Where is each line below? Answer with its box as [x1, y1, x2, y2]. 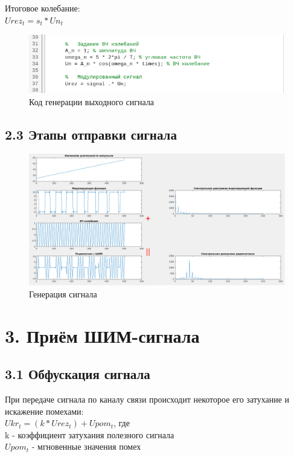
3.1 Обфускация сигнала [5, 365, 150, 383]
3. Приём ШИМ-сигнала [5, 323, 200, 348]
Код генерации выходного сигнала [29, 95, 155, 108]
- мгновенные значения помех [31, 440, 141, 453]
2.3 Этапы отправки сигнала [5, 125, 177, 143]
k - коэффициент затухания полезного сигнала [5, 428, 174, 441]
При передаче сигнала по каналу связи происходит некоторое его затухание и [5, 392, 290, 405]
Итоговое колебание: [5, 2, 80, 14]
